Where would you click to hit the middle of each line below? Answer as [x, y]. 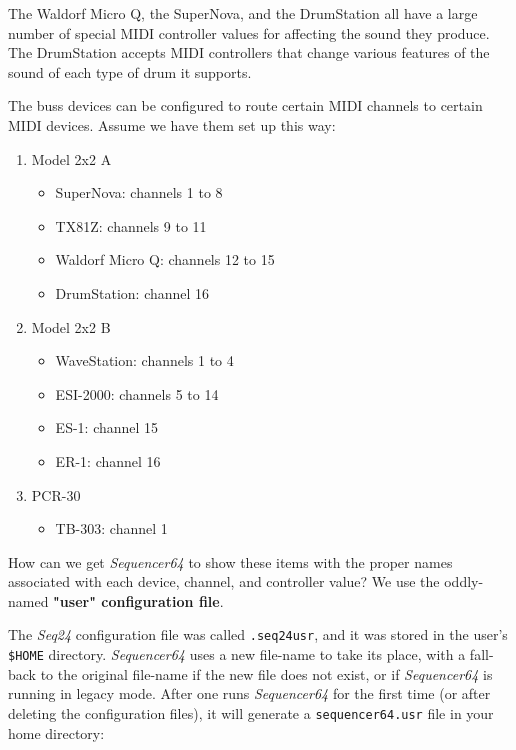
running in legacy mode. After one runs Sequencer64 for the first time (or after [249, 693]
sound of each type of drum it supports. [130, 71]
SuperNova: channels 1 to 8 [139, 192]
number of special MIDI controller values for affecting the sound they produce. [249, 32]
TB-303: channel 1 [111, 528]
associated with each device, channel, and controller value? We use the [224, 581]
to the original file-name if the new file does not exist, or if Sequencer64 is [266, 673]
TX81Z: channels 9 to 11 [131, 225]
